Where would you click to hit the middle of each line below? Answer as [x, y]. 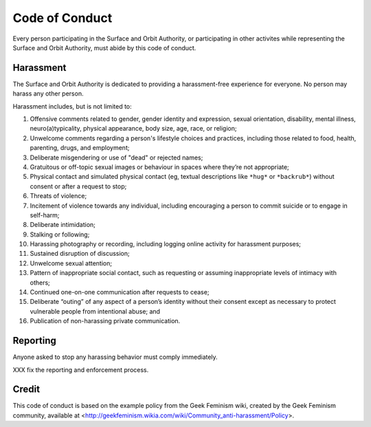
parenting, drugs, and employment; [80, 148]
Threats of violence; [58, 196]
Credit [26, 390]
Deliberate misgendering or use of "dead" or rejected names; [116, 157]
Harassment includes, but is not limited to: [72, 106]
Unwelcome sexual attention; [71, 263]
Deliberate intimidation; [63, 225]
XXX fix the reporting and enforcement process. [81, 370]
